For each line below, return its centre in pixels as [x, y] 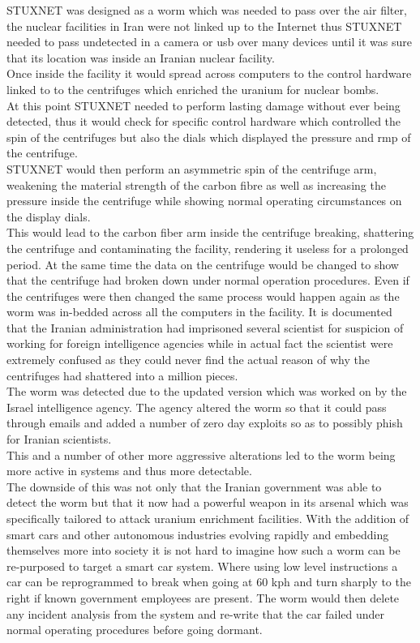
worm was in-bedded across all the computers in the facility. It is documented [199, 312]
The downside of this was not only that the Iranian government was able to [194, 486]
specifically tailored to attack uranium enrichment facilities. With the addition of [208, 518]
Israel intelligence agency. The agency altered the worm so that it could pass [197, 407]
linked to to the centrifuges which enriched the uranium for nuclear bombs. [193, 89]
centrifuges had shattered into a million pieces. [122, 375]
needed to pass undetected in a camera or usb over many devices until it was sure [209, 42]
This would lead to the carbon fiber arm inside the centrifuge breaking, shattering [210, 232]
